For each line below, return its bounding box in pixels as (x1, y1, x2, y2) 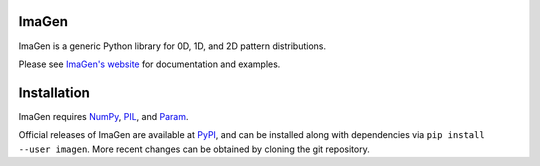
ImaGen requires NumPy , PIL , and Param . (18, 110, 189, 122)
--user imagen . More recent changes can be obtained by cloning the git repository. (18, 143, 370, 155)
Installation (18, 84, 90, 101)
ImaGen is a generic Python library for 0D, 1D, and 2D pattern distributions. (18, 40, 327, 52)
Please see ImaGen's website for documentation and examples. (18, 58, 281, 70)
